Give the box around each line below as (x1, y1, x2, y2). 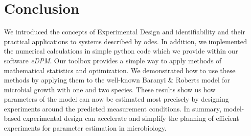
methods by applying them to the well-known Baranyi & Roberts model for (4, 75, 230, 85)
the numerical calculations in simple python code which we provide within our (4, 46, 238, 56)
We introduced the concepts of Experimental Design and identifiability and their (4, 27, 246, 37)
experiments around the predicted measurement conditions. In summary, (4, 103, 222, 113)
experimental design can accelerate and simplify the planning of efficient (23, 113, 239, 123)
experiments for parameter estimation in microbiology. (4, 123, 167, 133)
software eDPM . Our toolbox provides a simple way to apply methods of (4, 55, 222, 65)
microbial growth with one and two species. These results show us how (4, 84, 216, 94)
